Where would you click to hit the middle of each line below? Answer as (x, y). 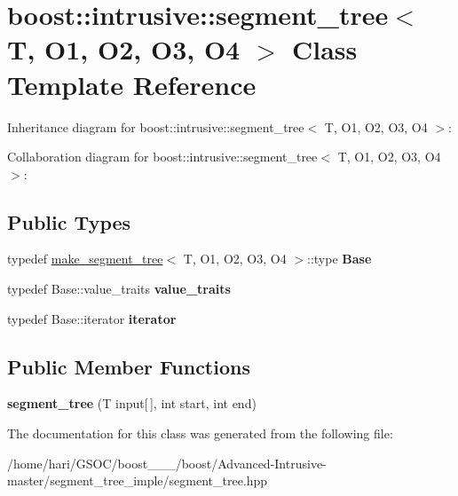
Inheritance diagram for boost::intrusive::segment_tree (156, 126)
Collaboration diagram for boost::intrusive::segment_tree (162, 157)
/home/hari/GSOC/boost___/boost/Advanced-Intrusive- (167, 463)
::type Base (340, 259)
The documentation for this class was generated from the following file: (200, 433)
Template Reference (132, 84)
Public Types (69, 221)
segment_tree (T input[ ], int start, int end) (132, 403)
